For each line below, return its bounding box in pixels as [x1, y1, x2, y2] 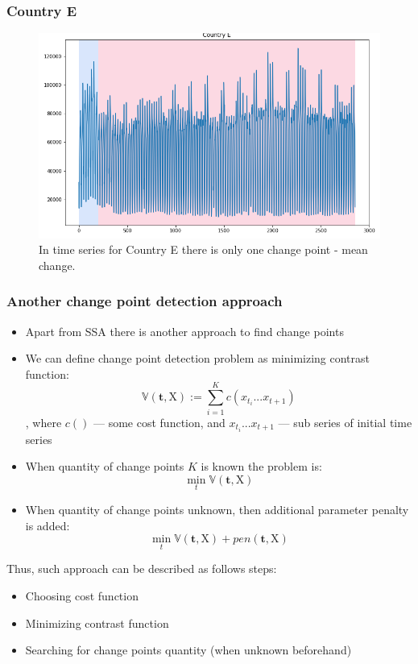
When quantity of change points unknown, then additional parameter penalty [25, 501, 409, 518]
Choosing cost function [25, 587, 139, 604]
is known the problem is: [201, 458, 322, 475]
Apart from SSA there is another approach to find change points [25, 322, 344, 339]
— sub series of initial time [278, 413, 412, 430]
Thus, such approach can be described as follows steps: [6, 560, 277, 577]
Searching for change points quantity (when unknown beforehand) [25, 641, 352, 658]
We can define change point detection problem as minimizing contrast [25, 350, 370, 367]
